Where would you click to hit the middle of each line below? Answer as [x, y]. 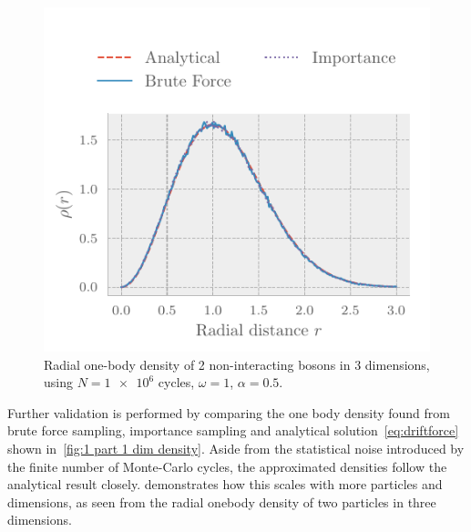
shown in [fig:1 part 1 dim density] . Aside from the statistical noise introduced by [236, 448]
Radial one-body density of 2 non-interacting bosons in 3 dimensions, [237, 364]
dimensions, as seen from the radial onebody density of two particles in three [222, 501]
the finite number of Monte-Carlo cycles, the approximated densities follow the [227, 466]
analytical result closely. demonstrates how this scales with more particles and [225, 484]
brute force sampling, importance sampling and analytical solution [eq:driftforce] [233, 430]
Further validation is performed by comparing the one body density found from [229, 412]
